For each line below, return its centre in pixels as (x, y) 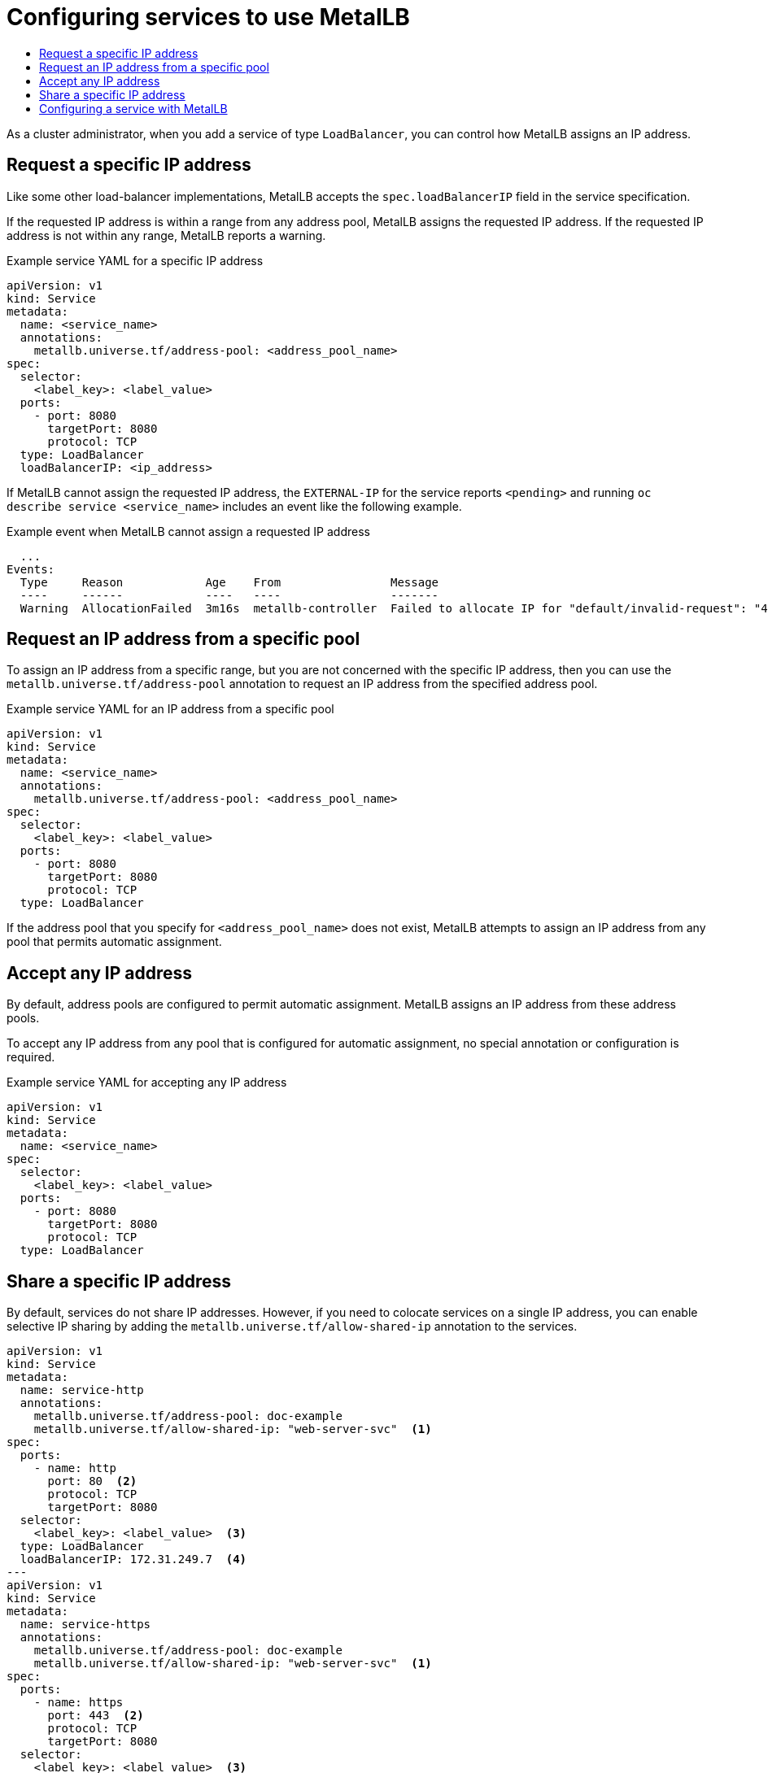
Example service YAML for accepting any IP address (147, 1083)
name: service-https (85, 1625)
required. (31, 1057)
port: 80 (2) (92, 1481)
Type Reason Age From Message (229, 582)
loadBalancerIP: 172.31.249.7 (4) (133, 1560)
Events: (31, 569)
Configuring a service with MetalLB (133, 108)
